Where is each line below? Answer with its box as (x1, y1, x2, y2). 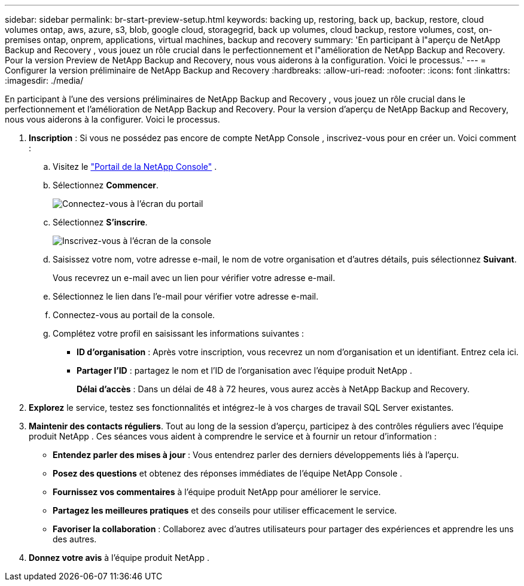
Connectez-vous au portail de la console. (53, 310, 215, 320)
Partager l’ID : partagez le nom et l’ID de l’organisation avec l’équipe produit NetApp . (77, 365, 412, 376)
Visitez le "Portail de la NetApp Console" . (53, 161, 217, 172)
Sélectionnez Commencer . (53, 180, 159, 190)
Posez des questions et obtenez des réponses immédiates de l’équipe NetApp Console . (53, 468, 403, 478)
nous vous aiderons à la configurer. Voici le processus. (5, 114, 220, 124)
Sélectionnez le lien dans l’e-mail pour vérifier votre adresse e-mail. (53, 291, 319, 301)
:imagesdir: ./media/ (5, 75, 84, 86)
